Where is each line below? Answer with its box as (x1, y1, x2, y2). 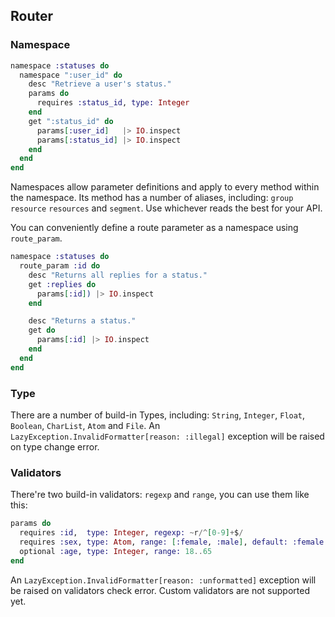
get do (28, 325, 56, 336)
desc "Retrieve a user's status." (28, 79, 172, 89)
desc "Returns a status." (28, 316, 137, 326)
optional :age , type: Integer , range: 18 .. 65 (19, 546, 213, 556)
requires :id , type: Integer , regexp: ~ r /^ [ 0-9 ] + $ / (19, 528, 244, 538)
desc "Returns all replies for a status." (28, 270, 208, 280)
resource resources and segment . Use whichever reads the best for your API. (10, 202, 323, 214)
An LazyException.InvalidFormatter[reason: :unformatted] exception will (10, 574, 317, 586)
